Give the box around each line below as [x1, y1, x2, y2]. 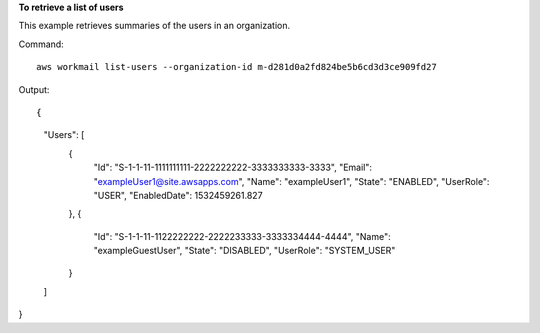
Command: [18, 38, 64, 50]
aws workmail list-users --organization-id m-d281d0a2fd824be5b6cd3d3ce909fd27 [36, 61, 437, 73]
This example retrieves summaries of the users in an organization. [18, 20, 290, 32]
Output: [18, 83, 50, 95]
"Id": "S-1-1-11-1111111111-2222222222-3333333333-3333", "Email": [93, 161, 373, 174]
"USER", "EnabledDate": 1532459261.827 [93, 189, 264, 201]
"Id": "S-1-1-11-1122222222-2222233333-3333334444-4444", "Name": [93, 230, 391, 242]
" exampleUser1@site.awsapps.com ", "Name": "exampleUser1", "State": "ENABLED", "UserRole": [93, 175, 490, 187]
